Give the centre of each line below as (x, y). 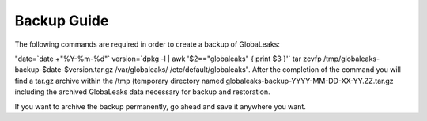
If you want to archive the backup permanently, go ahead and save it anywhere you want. (160, 106)
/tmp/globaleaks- (351, 59)
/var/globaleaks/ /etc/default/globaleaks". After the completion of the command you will (258, 70)
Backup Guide (62, 21)
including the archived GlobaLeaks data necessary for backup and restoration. (142, 92)
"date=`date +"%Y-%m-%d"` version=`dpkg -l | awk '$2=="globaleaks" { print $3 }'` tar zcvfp (168, 59)
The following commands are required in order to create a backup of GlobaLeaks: (147, 44)
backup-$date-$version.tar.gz (64, 70)
